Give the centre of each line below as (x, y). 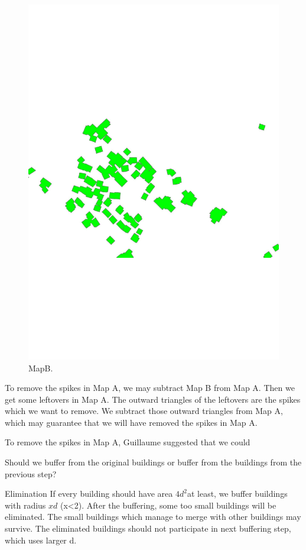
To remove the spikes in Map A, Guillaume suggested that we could (128, 442)
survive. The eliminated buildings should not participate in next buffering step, (148, 528)
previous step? (31, 473)
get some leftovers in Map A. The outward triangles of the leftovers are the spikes (153, 399)
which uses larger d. (41, 540)
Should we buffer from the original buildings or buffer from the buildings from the (153, 462)
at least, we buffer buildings (237, 494)
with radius (25, 505)
